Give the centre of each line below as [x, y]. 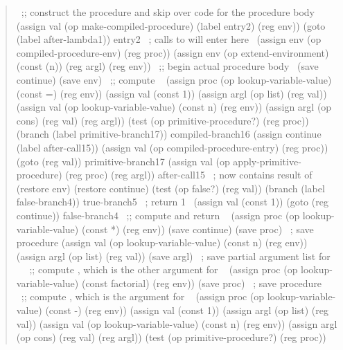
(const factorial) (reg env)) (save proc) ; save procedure [202, 283]
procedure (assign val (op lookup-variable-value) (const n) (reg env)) [162, 242]
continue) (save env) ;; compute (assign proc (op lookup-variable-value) [174, 79]
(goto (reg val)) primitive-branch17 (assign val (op [123, 161]
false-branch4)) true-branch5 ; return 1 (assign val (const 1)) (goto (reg [172, 202]
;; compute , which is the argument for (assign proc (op [143, 296]
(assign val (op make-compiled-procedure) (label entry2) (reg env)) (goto [171, 25]
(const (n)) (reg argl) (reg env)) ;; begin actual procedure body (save [167, 66]
